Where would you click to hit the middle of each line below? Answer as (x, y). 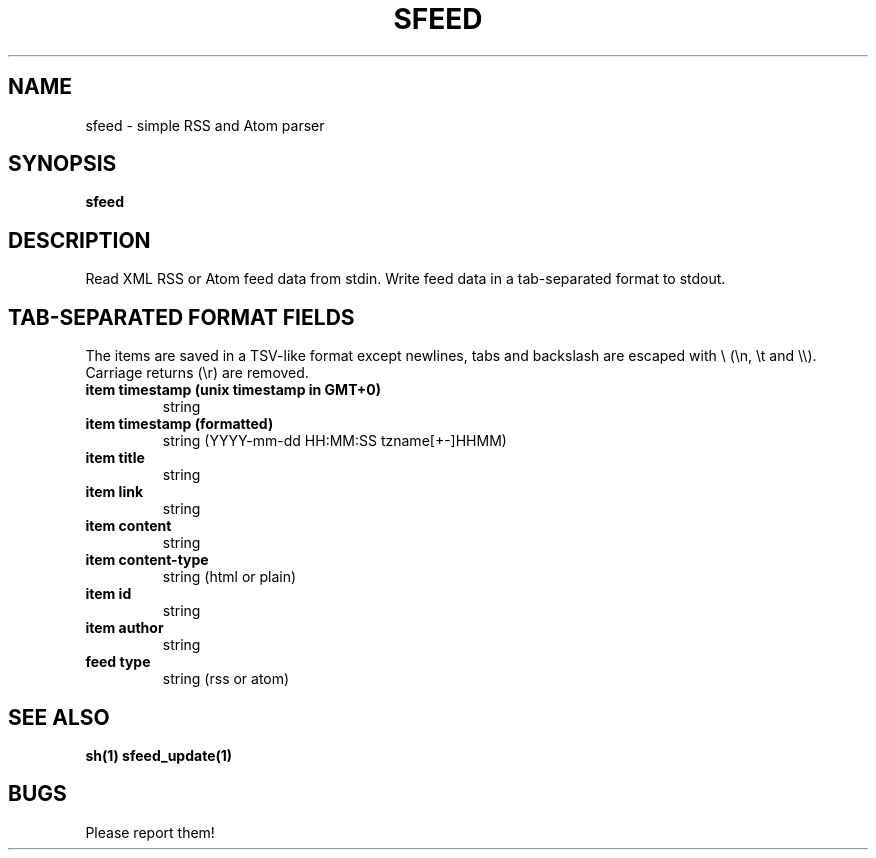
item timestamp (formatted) (179, 424)
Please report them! (150, 832)
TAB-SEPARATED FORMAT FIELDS (181, 317)
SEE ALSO (59, 717)
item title (115, 458)
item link (114, 492)
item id (108, 594)
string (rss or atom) (226, 679)
